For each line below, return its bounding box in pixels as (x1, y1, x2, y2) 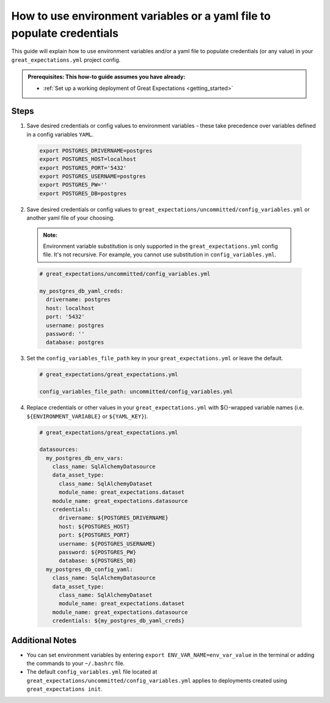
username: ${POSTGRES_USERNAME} (59, 540, 156, 547)
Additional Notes (11, 635, 77, 645)
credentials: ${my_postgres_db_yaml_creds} (52, 617, 185, 624)
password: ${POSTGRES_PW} (59, 548, 137, 556)
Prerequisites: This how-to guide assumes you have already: (28, 73, 186, 81)
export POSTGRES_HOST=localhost (39, 156, 137, 163)
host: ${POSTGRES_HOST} (59, 523, 130, 530)
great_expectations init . (26, 685, 103, 693)
